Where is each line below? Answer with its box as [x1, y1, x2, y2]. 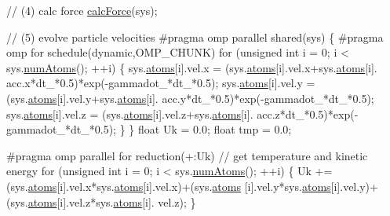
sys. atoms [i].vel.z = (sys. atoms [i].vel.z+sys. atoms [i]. [6, 105, 253, 122]
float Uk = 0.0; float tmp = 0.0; [138, 121, 292, 137]
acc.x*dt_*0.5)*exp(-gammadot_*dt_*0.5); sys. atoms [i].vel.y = [6, 75, 315, 91]
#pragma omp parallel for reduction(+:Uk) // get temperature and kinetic [6, 147, 368, 163]
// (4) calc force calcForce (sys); [6, 2, 158, 18]
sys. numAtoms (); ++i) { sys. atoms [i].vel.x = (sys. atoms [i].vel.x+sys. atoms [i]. [6, 59, 377, 75]
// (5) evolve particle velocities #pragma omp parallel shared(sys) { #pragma [6, 28, 384, 45]
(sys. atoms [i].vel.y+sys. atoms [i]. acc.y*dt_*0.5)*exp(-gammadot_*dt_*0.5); [6, 90, 374, 106]
